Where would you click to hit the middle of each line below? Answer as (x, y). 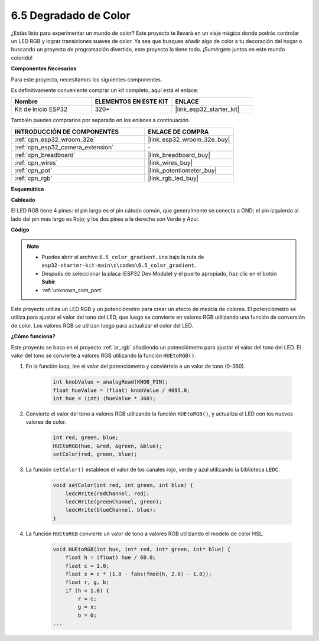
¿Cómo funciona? (33, 336)
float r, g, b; (87, 582)
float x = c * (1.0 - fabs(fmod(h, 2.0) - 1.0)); (139, 574)
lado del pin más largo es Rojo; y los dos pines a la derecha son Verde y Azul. (105, 219)
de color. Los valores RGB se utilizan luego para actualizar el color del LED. (102, 325)
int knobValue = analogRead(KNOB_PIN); (110, 382)
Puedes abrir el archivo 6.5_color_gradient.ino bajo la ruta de (123, 257)
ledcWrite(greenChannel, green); (114, 501)
